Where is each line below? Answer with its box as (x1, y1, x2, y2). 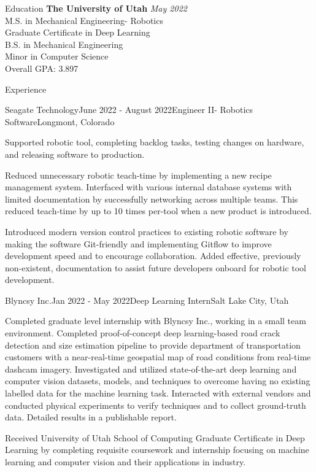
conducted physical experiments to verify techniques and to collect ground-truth (5, 398, 306, 411)
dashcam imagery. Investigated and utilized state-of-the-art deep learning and (5, 362, 297, 375)
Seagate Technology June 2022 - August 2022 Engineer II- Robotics (5, 103, 253, 116)
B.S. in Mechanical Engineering (5, 37, 123, 50)
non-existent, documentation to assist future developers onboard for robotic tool (5, 261, 307, 274)
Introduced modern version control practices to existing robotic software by (5, 225, 288, 238)
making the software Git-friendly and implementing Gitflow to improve (5, 237, 272, 250)
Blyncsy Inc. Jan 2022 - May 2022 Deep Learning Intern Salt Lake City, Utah (5, 293, 289, 306)
